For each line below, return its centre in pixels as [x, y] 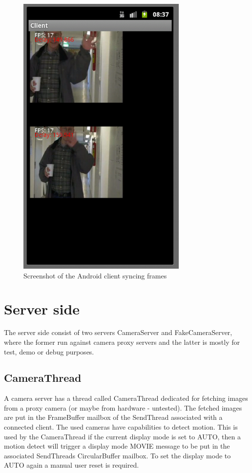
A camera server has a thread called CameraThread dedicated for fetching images [126, 398]
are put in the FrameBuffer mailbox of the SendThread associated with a [113, 417]
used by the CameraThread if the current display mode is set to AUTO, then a [122, 436]
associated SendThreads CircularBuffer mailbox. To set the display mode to [117, 455]
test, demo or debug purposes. [49, 351]
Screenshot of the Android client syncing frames [95, 275]
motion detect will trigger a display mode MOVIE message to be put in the [117, 446]
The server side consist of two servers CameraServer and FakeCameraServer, [118, 332]
